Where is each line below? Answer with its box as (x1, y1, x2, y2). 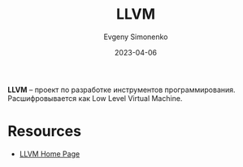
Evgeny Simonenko (103, 32, 168, 42)
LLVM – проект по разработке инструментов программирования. (7, 85, 236, 94)
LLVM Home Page (19, 148, 80, 159)
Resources (7, 122, 82, 141)
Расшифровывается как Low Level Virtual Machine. (7, 93, 183, 103)
